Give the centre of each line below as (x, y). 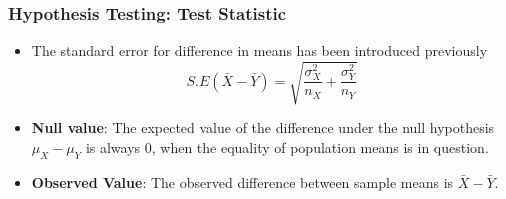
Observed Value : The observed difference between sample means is (242, 181)
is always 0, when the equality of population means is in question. (287, 146)
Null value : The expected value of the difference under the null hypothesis (263, 127)
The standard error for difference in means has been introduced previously (259, 50)
